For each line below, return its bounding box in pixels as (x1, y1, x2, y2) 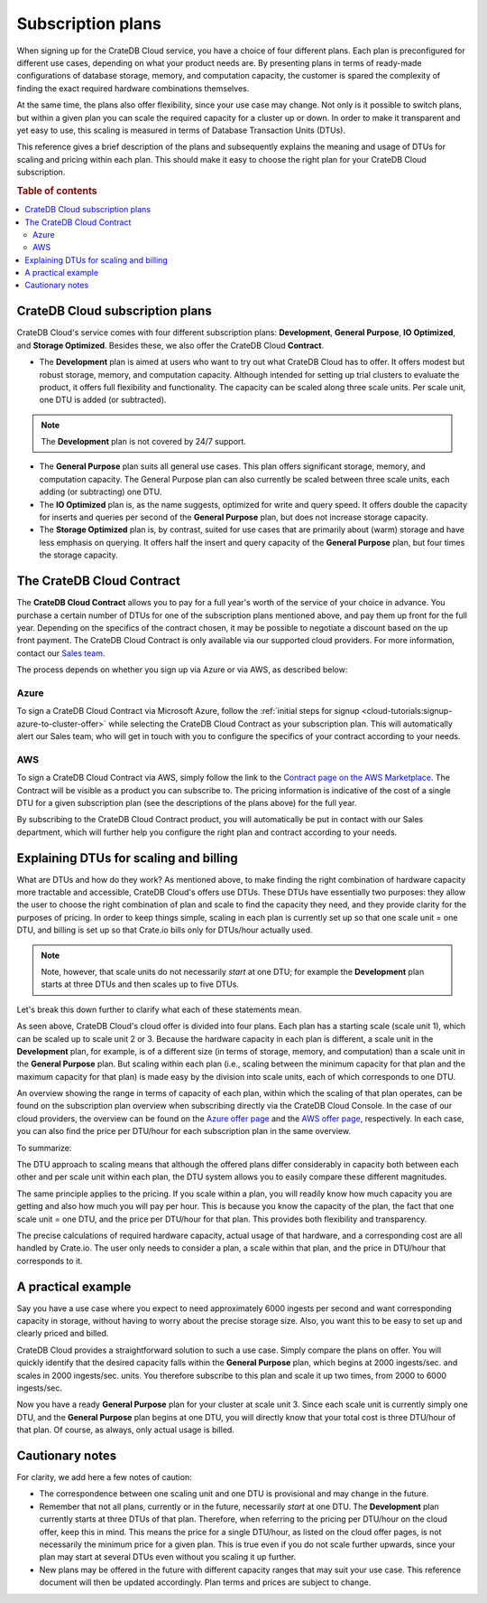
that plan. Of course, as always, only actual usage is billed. (16, 1424, 234, 1436)
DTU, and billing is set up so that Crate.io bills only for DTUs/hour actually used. (16, 924, 313, 935)
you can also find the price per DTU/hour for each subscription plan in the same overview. (16, 1126, 352, 1137)
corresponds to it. (16, 1255, 83, 1266)
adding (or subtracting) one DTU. (39, 486, 162, 497)
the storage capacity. (39, 549, 119, 560)
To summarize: (16, 1142, 72, 1153)
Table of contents (16, 184, 98, 197)
